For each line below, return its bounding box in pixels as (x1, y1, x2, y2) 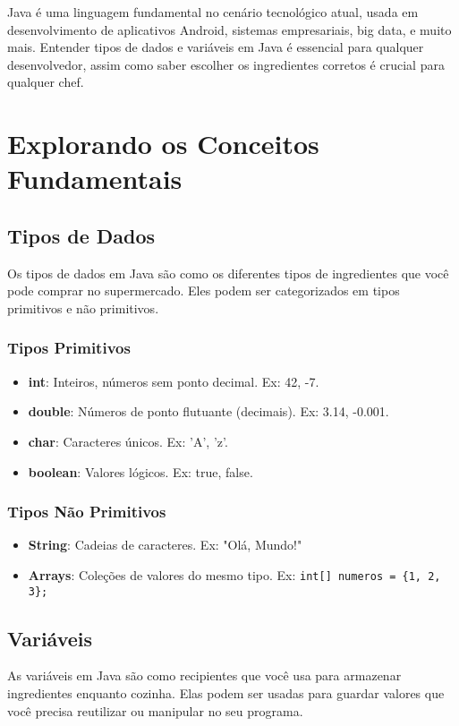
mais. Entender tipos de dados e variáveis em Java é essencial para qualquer (7, 38, 424, 56)
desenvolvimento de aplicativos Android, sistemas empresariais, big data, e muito (7, 20, 452, 38)
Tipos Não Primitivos (7, 500, 166, 523)
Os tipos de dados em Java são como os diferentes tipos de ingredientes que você (7, 263, 449, 282)
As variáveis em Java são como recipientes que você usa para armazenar (7, 666, 402, 685)
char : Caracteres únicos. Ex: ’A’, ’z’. (28, 431, 228, 450)
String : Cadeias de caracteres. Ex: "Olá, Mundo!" (28, 535, 302, 554)
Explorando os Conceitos (7, 125, 319, 162)
